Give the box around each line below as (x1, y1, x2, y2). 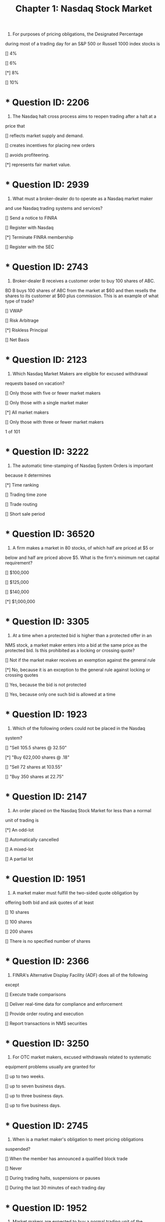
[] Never (5, 1165, 22, 1172)
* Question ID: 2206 (5, 97, 90, 108)
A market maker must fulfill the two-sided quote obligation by (12, 889, 139, 895)
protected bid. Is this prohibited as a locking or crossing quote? (5, 647, 135, 653)
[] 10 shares (5, 909, 29, 915)
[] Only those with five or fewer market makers (5, 390, 101, 396)
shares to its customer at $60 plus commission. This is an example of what (5, 293, 159, 299)
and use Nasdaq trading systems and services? (5, 205, 103, 211)
